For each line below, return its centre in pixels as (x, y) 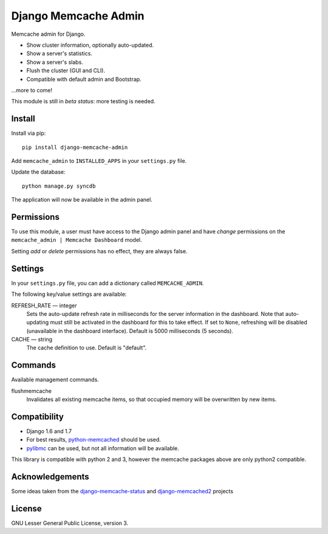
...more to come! (32, 90)
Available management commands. (55, 380)
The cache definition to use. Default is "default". (87, 348)
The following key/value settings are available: (69, 294)
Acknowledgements (50, 477)
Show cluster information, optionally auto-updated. (90, 45)
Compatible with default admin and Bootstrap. (84, 79)
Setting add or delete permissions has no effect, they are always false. (99, 251)
